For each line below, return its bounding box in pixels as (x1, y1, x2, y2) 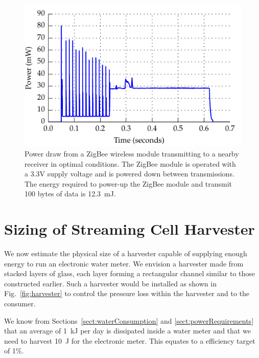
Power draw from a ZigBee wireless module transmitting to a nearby (25, 148, 239, 159)
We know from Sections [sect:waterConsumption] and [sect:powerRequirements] (4, 315, 254, 326)
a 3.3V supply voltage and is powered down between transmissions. (25, 168, 234, 179)
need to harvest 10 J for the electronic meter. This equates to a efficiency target (4, 335, 255, 346)
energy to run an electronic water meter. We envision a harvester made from (4, 258, 244, 268)
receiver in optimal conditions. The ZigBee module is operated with (25, 158, 236, 169)
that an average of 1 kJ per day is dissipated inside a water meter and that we (4, 325, 251, 336)
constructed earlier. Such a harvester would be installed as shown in (4, 278, 217, 288)
